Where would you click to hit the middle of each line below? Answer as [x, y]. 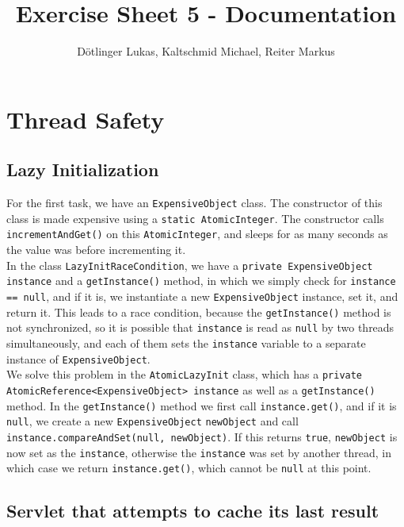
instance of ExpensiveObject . [78, 358]
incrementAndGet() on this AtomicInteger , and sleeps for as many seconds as [197, 234]
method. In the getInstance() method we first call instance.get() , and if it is [202, 405]
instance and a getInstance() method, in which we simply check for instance [201, 281]
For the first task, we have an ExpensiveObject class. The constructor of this [194, 203]
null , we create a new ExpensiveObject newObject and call [152, 421]
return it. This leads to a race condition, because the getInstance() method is [199, 312]
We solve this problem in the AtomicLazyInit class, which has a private [185, 374]
